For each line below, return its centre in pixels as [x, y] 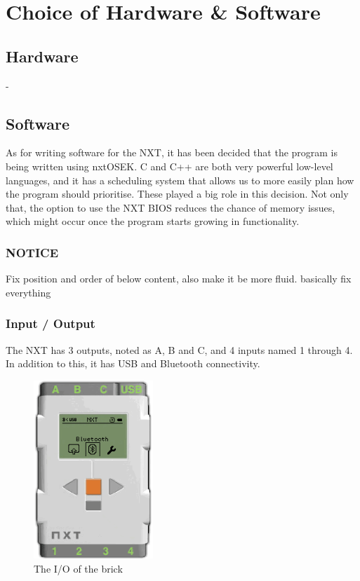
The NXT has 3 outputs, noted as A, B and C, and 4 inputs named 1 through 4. [179, 349]
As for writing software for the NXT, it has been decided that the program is [172, 152]
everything [28, 292]
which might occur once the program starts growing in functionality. [153, 221]
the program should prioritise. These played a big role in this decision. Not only [177, 194]
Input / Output [51, 323]
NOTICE [32, 252]
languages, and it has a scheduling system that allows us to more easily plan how [180, 180]
